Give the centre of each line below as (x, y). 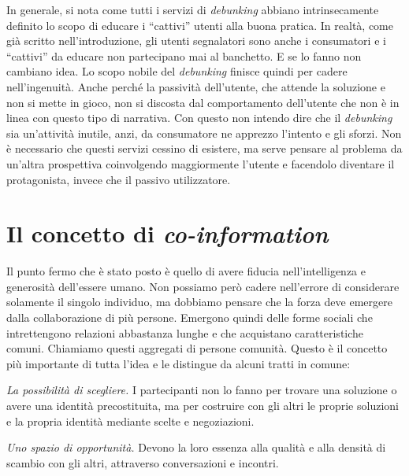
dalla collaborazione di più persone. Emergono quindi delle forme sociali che (190, 317)
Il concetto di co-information (167, 234)
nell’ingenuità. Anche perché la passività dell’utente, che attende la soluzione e (196, 86)
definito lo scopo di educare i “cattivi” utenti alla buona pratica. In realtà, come (200, 25)
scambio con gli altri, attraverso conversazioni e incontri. (143, 462)
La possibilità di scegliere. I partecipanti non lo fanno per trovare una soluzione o (202, 390)
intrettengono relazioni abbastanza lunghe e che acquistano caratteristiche (185, 332)
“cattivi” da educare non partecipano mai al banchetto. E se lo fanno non (184, 55)
